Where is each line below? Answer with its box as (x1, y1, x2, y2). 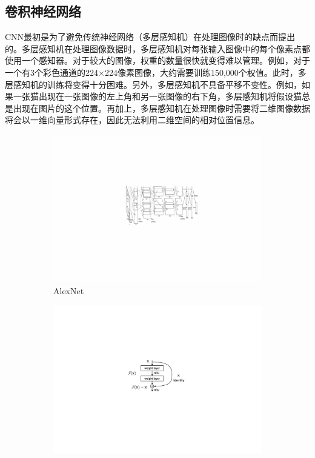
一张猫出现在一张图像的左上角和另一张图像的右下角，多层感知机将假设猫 (13, 90, 302, 103)
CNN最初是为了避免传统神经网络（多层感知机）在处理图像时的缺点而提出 (5, 30, 296, 43)
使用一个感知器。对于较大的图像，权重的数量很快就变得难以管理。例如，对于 (5, 54, 310, 67)
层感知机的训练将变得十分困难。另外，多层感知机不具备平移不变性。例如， (5, 78, 302, 90)
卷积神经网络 (5, 2, 81, 21)
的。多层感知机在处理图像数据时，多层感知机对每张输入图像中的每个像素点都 (5, 42, 310, 55)
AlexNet (53, 284, 84, 297)
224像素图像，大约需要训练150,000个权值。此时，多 (104, 66, 307, 78)
